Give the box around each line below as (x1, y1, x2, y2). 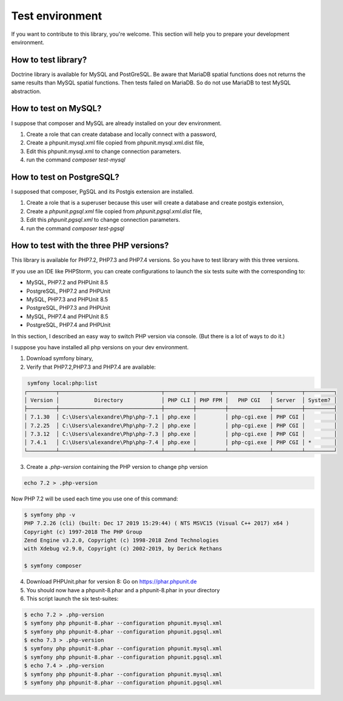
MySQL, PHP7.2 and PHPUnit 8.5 (26, 279, 108, 286)
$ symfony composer (24, 563, 82, 569)
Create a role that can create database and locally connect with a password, (26, 131, 217, 138)
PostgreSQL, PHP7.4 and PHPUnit (26, 321, 111, 329)
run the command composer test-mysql (26, 156, 125, 163)
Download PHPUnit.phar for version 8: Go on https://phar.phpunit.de (26, 578, 197, 586)
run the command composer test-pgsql (26, 225, 124, 232)
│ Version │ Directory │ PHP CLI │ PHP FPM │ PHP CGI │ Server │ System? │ (24, 397, 338, 403)
